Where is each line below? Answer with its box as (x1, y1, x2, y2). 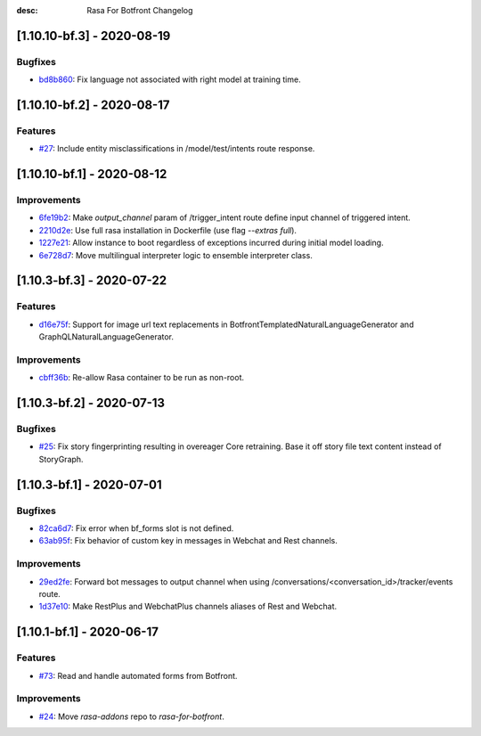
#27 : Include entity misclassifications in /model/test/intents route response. (38, 143, 315, 154)
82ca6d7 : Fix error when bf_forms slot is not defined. (38, 523, 234, 534)
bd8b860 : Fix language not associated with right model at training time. (38, 74, 302, 85)
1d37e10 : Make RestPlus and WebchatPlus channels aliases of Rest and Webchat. (38, 601, 338, 612)
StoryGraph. (38, 454, 84, 464)
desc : (16, 5, 38, 15)
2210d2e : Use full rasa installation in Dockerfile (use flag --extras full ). (38, 225, 298, 235)
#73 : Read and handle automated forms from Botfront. (38, 670, 238, 681)
